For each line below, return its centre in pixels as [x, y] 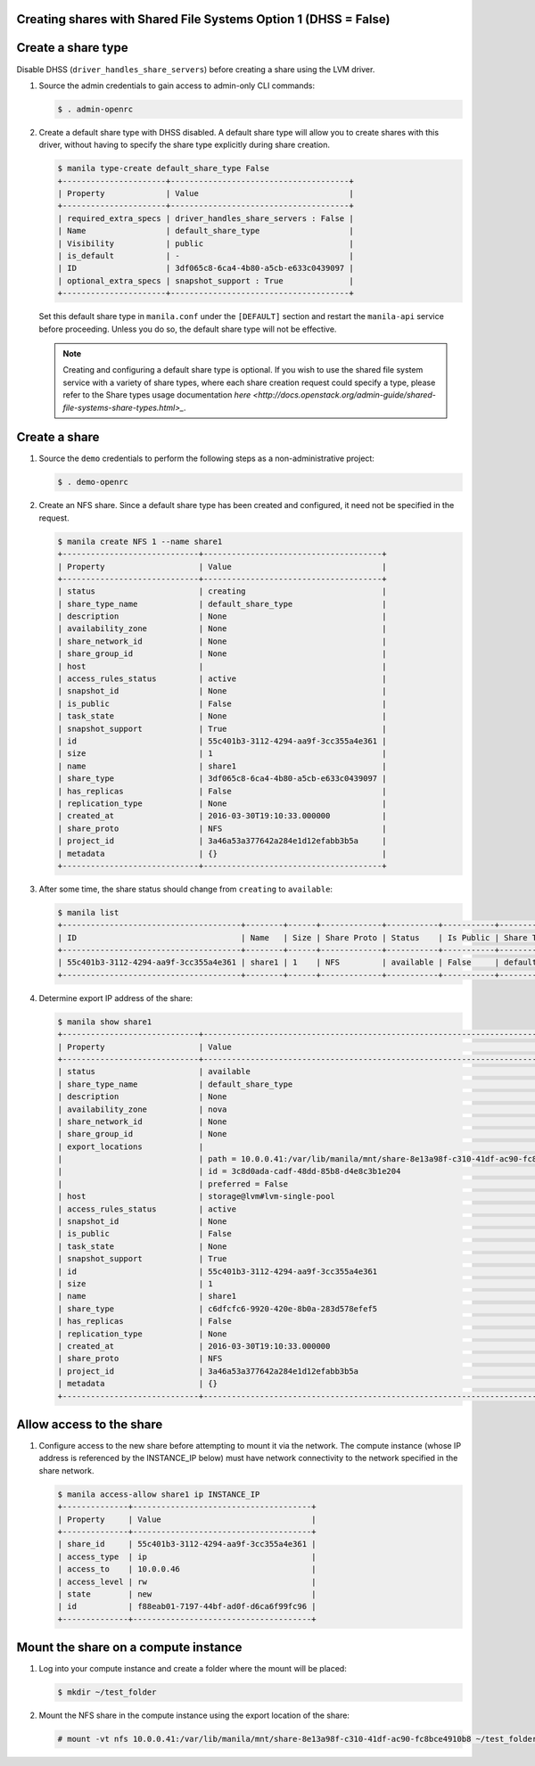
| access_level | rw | [187, 1581]
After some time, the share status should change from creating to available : [186, 889]
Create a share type [72, 48]
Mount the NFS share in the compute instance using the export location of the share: [194, 1715]
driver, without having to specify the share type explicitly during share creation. [184, 145]
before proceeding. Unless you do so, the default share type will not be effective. [188, 329]
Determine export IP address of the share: [116, 998]
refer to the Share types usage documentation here [157, 395]
